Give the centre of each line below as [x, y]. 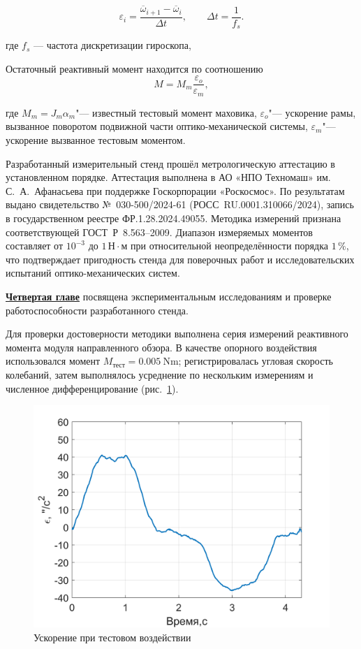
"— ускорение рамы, [312, 112]
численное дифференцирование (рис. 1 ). [92, 388]
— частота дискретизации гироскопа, [112, 45]
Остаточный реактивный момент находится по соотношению [134, 68]
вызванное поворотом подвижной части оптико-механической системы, [157, 126]
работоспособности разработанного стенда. [97, 310]
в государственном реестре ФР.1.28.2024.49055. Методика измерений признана [174, 218]
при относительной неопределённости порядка [229, 246]
